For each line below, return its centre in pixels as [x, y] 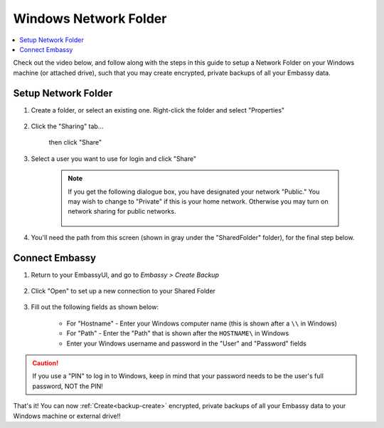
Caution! [46, 363]
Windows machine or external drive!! [67, 416]
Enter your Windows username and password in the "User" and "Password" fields [187, 343]
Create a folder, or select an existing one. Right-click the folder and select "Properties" [158, 110]
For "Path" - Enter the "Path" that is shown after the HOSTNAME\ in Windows [178, 333]
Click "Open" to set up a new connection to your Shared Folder [123, 291]
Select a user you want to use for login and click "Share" [114, 158]
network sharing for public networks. [122, 212]
